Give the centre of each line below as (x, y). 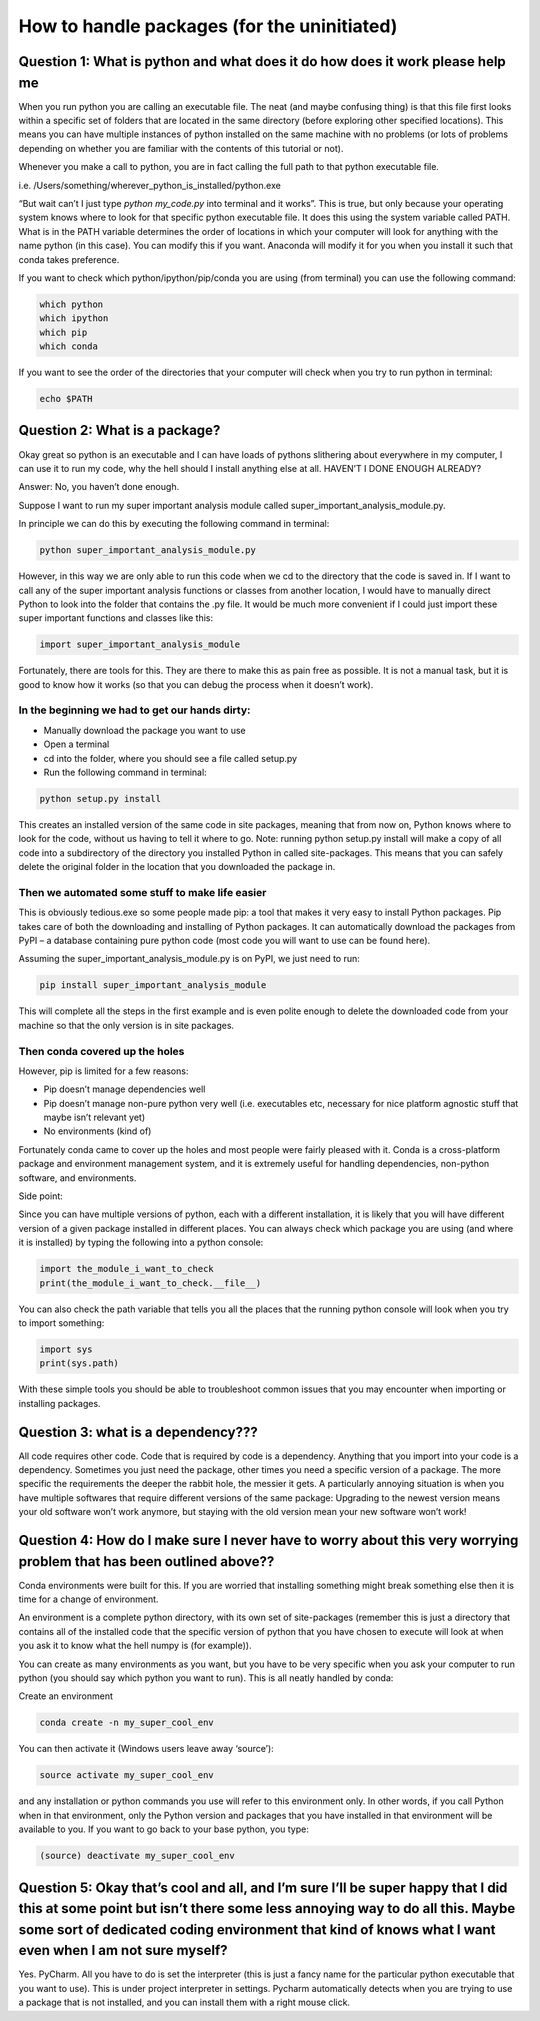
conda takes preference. (69, 259)
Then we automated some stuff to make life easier (142, 892)
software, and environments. (77, 1177)
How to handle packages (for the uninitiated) (208, 26)
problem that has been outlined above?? (146, 1561)
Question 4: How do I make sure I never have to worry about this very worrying (268, 1540)
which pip (63, 332)
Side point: (41, 1196)
